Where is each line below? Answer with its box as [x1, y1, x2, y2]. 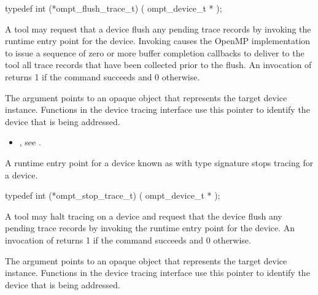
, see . [19, 136, 41, 148]
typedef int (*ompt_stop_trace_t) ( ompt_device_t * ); [5, 189, 220, 202]
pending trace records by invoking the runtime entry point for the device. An [5, 221, 295, 234]
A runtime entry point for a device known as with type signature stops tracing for [5, 156, 314, 169]
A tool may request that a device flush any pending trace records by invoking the [5, 22, 311, 35]
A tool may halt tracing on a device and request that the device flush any [5, 209, 282, 222]
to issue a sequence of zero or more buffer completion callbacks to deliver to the [5, 46, 304, 59]
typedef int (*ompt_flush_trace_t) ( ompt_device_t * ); [5, 2, 222, 14]
